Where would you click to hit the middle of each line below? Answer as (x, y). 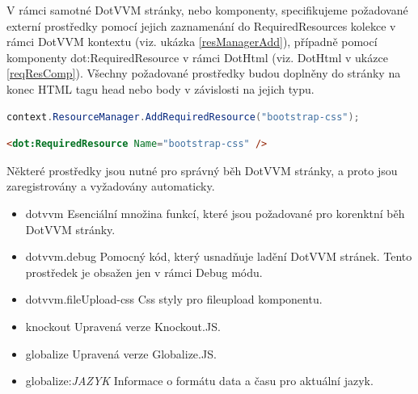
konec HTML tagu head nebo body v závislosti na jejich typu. (160, 88)
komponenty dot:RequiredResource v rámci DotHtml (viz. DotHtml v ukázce (197, 57)
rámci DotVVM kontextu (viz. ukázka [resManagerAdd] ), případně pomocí (192, 42)
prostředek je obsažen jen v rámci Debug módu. (144, 272)
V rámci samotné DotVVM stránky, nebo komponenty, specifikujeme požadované (207, 10)
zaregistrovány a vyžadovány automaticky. (111, 186)
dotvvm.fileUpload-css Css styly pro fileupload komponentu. (174, 299)
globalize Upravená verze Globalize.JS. (121, 353)
